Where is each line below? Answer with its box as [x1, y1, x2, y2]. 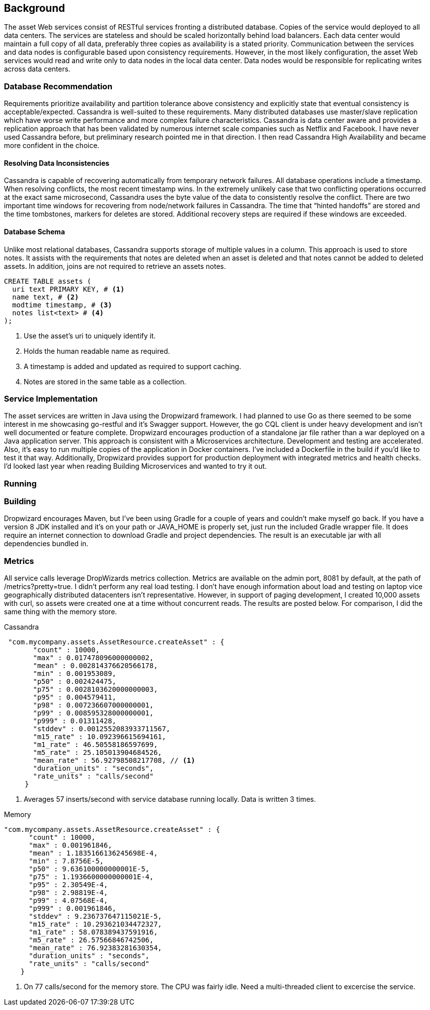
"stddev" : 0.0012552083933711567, [33, 725, 171, 733]
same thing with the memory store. [4, 607, 117, 616]
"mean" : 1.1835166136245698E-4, [29, 849, 158, 858]
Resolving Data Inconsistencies [4, 158, 109, 167]
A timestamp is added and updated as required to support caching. [24, 362, 241, 371]
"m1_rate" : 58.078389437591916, [29, 928, 158, 936]
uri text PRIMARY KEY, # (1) [12, 285, 125, 293]
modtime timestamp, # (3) [12, 300, 112, 309]
